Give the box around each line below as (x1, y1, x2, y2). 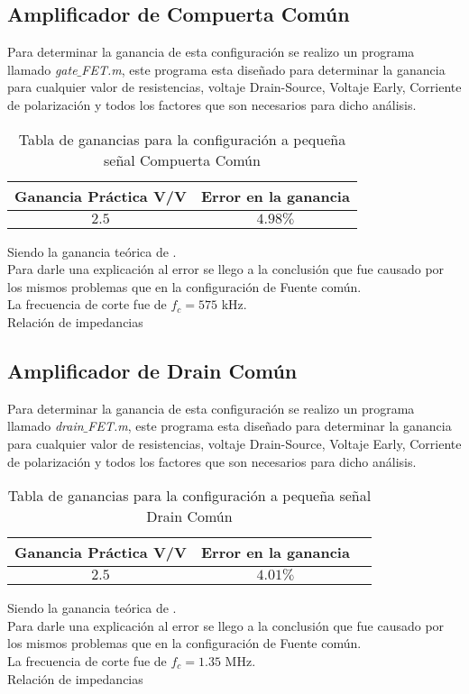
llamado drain (7, 416, 84, 435)
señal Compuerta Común (103, 149, 261, 170)
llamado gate (7, 59, 78, 78)
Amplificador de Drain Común (7, 356, 298, 384)
